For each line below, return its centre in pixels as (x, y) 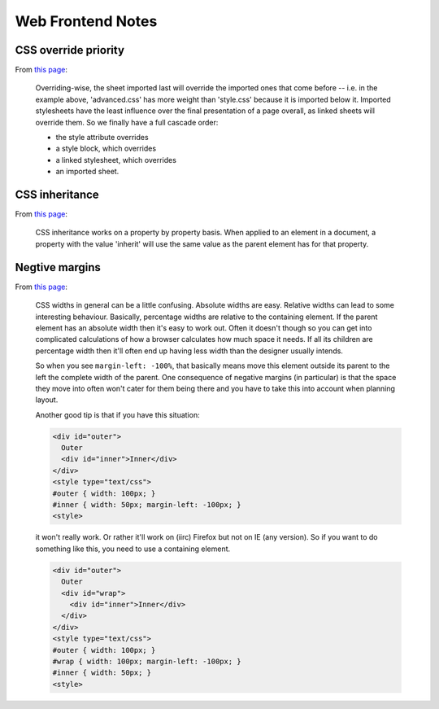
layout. (47, 400)
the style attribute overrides (102, 138)
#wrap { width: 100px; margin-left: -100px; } (147, 661)
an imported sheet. (87, 172)
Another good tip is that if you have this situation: (117, 414)
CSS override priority (70, 50)
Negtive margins (58, 267)
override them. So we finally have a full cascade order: (127, 122)
